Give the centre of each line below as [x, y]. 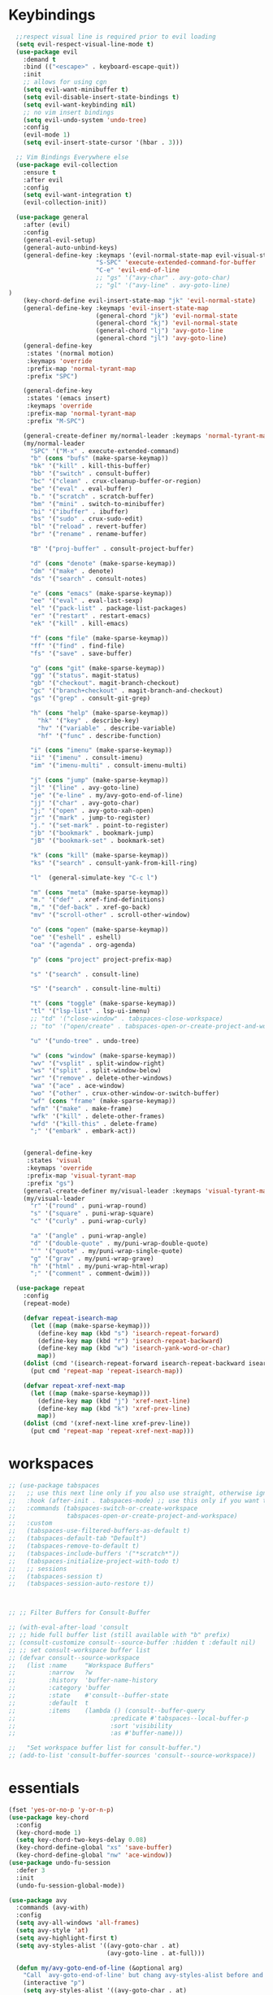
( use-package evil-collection [67, 164]
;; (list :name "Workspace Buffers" [81, 1665]
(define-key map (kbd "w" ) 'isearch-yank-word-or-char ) [134, 1348]
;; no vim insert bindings [69, 112]
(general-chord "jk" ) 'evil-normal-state [167, 316]
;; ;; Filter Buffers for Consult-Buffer [80, 1613]
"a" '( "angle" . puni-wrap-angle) [89, 1236]
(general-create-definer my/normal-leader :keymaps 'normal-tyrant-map [147, 436]
